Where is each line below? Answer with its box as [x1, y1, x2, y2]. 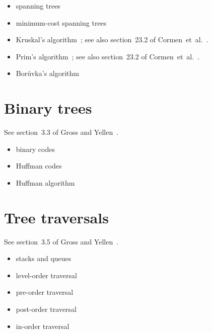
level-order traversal [16, 270, 77, 280]
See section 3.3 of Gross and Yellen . [4, 127, 119, 137]
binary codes [16, 143, 55, 154]
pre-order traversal [16, 287, 74, 297]
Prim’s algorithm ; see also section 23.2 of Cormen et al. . [16, 51, 200, 61]
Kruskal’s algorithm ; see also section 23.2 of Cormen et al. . [16, 34, 208, 45]
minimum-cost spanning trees [16, 17, 107, 28]
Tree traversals [4, 207, 109, 227]
